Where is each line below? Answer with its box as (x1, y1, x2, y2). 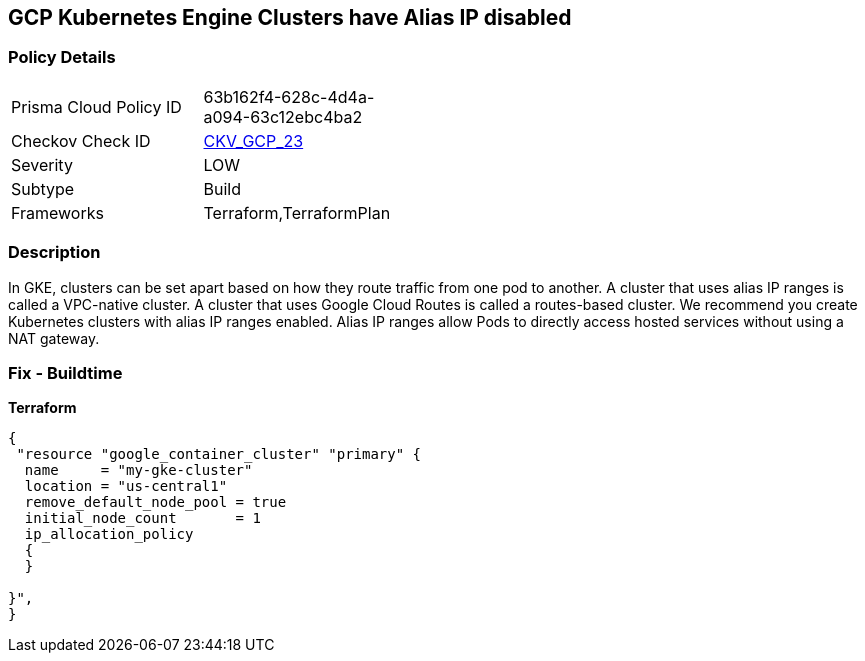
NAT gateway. (8, 329, 100, 347)
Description (8, 242, 101, 263)
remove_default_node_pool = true (24, 494, 287, 511)
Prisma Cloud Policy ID (11, 96, 182, 117)
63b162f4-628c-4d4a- (203, 86, 375, 107)
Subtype (11, 178, 75, 199)
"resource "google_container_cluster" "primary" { (16, 446, 422, 463)
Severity (11, 154, 73, 175)
